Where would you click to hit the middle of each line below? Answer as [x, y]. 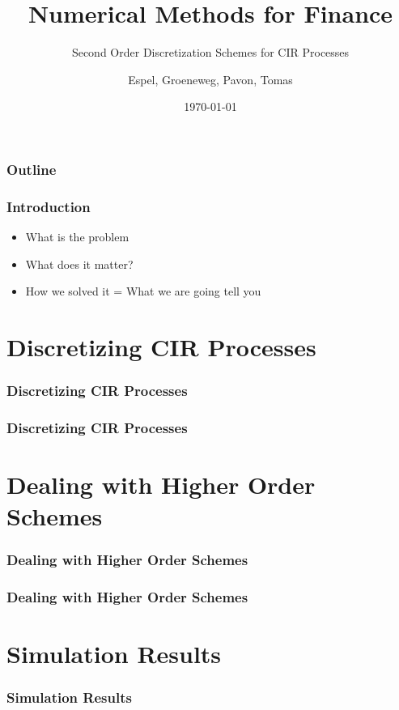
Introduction [49, 206]
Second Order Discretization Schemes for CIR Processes [210, 52]
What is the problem [77, 237]
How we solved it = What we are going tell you [143, 291]
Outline [32, 169]
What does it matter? [79, 264]
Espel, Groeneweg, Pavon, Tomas [210, 79]
